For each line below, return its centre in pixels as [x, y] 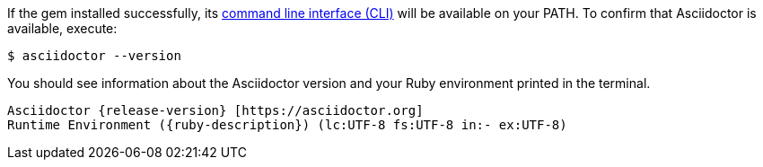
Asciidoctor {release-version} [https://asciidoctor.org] [215, 110]
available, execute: [62, 28]
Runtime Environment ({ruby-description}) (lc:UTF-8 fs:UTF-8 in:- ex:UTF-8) [287, 125]
